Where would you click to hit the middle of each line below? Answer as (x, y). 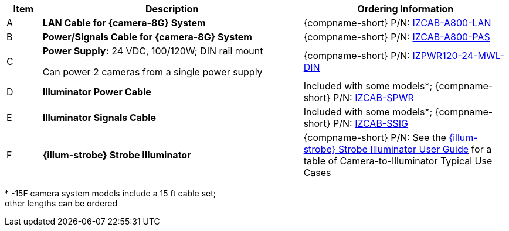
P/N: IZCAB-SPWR (374, 98)
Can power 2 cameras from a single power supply (152, 72)
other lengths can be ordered (61, 203)
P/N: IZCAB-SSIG (371, 123)
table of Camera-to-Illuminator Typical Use (398, 161)
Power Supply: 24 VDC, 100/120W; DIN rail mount (153, 51)
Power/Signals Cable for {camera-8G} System (147, 37)
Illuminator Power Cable (97, 92)
